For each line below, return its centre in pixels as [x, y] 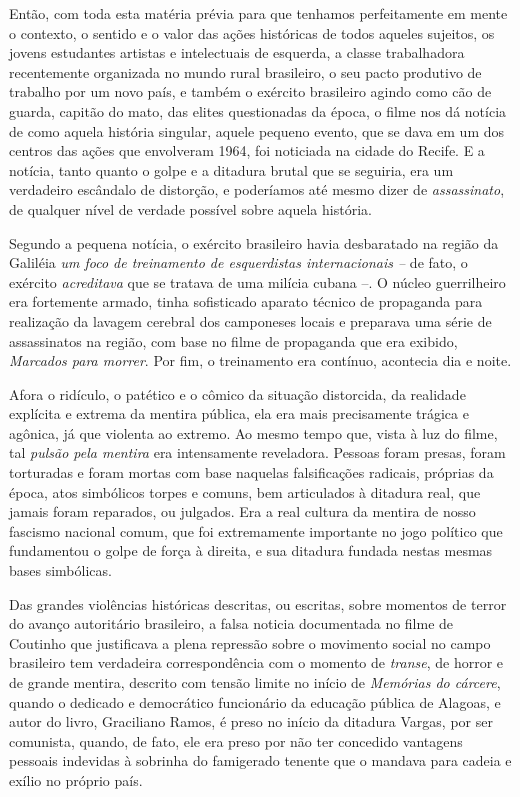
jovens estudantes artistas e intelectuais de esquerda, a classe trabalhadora [237, 52]
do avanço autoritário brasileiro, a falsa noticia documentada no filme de [231, 623]
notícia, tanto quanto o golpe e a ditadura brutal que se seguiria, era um [231, 169]
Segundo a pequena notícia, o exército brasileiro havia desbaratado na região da [254, 242]
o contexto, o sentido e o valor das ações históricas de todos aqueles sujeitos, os [252, 32]
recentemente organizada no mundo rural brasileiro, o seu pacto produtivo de [245, 71]
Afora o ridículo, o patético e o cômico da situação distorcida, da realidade [237, 393]
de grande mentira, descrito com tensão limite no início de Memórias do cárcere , [255, 682]
